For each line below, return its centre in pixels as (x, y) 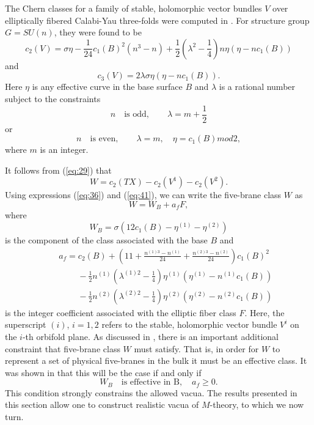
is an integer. (64, 150)
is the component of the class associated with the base (106, 240)
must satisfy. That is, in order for (196, 348)
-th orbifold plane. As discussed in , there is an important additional (150, 336)
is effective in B (150, 382)
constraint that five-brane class (63, 348)
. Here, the (265, 312)
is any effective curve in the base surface (107, 87)
